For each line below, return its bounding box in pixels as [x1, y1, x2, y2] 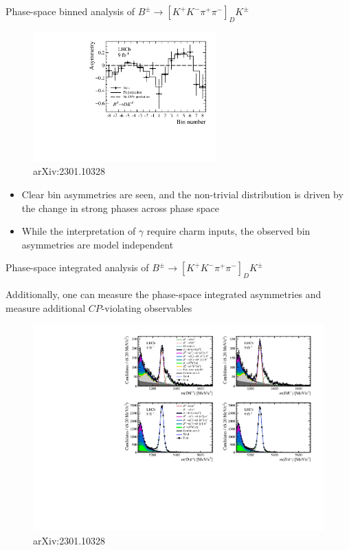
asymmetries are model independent [21, 237, 174, 251]
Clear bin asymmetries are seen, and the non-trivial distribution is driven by [21, 187, 344, 201]
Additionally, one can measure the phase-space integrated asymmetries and [5, 287, 322, 302]
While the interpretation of [21, 224, 136, 238]
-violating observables [101, 300, 192, 315]
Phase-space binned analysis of [5, 4, 135, 18]
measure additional [5, 300, 86, 315]
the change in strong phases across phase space [21, 200, 219, 215]
